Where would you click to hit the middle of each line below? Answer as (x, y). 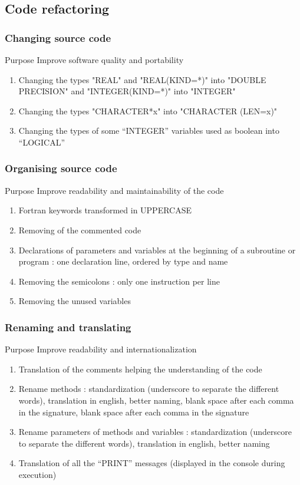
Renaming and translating (68, 327)
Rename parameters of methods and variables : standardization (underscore (155, 432)
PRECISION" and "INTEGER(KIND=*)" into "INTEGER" (127, 91)
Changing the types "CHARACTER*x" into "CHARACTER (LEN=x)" (148, 110)
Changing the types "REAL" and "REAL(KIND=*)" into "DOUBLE (142, 79)
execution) (37, 474)
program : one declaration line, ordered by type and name (123, 261)
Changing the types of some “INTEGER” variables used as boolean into (149, 131)
